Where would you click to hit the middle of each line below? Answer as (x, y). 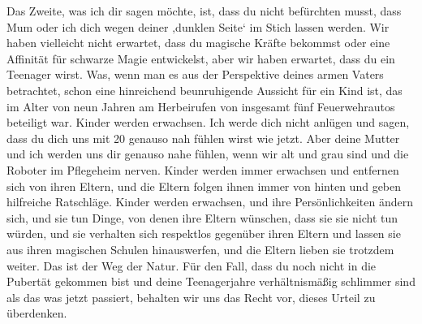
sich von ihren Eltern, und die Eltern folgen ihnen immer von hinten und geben (204, 186)
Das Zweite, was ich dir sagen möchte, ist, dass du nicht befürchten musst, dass (204, 11)
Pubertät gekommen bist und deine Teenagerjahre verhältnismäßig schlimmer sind (211, 281)
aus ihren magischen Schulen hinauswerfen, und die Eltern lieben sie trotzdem (200, 249)
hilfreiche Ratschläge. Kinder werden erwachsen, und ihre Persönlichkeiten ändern (210, 202)
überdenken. (37, 313)
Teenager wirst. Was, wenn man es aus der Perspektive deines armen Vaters (195, 74)
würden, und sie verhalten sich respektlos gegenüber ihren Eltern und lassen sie (204, 233)
